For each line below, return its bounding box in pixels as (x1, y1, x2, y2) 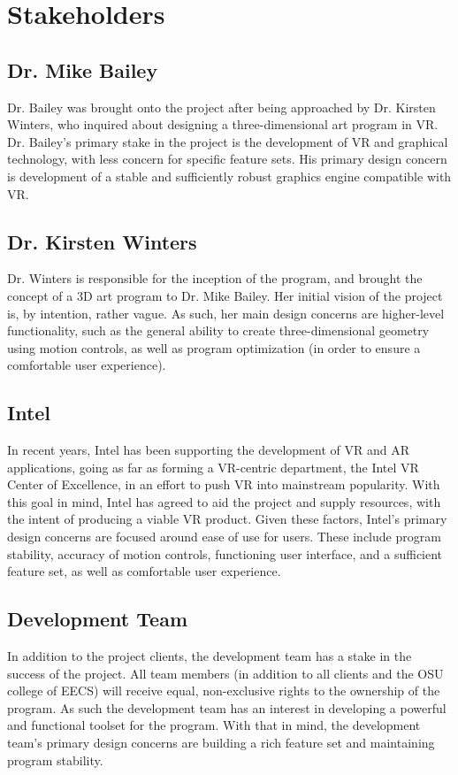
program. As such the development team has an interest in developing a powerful (7, 698, 447, 717)
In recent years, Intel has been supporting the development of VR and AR (7, 441, 409, 459)
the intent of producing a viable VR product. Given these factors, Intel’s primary (7, 510, 447, 528)
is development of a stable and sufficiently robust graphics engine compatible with (7, 166, 452, 185)
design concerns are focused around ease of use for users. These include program (7, 527, 441, 546)
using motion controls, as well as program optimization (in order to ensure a (7, 338, 421, 357)
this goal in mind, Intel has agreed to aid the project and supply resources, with (7, 492, 441, 510)
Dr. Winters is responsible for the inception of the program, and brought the (7, 269, 423, 288)
